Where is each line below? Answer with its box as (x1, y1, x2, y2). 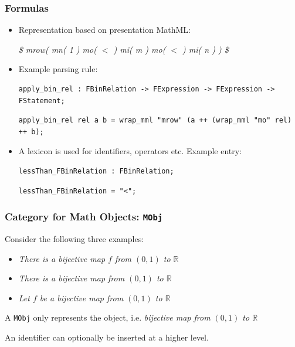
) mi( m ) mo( (113, 43, 166, 55)
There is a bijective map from (18, 272, 125, 284)
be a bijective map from (39, 291, 124, 304)
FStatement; (18, 96, 65, 105)
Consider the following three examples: (5, 232, 144, 244)
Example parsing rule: (18, 63, 98, 75)
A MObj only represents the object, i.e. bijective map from (5, 311, 211, 324)
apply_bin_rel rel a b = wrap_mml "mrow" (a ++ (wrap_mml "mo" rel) (18, 116, 292, 125)
